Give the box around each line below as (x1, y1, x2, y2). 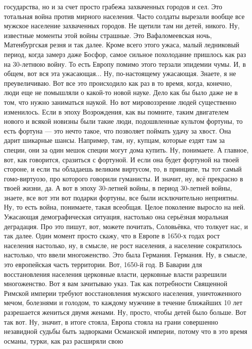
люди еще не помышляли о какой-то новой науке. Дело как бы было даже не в (4, 87, 238, 97)
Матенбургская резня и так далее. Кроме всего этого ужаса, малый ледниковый (4, 39, 239, 50)
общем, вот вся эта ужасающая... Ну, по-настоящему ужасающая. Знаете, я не (4, 68, 236, 78)
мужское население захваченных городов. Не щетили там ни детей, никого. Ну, (4, 20, 240, 31)
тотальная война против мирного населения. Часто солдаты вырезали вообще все (4, 11, 245, 21)
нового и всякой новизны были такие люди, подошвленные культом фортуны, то (4, 116, 243, 126)
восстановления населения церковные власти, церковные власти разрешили (4, 269, 227, 279)
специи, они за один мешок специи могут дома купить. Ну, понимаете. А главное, (4, 144, 249, 155)
